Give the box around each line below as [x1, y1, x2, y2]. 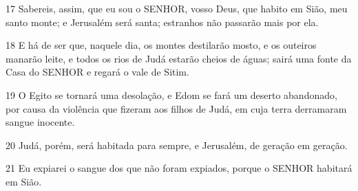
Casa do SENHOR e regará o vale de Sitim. [6, 65, 189, 79]
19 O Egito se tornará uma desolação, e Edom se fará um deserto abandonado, [6, 87, 337, 102]
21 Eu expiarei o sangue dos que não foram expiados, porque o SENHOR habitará [6, 161, 352, 175]
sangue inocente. [6, 115, 75, 129]
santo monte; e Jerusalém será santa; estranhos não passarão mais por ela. [6, 14, 319, 29]
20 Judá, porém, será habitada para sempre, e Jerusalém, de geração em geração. [6, 137, 348, 152]
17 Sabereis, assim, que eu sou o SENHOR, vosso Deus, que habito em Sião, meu [6, 1, 348, 15]
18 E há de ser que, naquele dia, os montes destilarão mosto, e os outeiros [6, 38, 317, 52]
